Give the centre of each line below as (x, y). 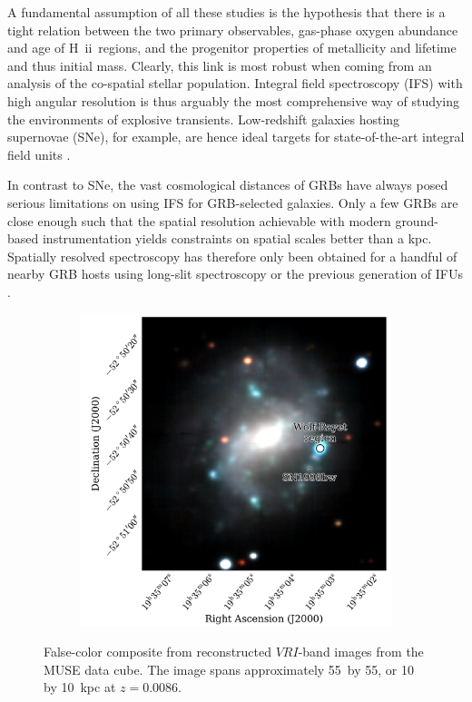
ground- (417, 220)
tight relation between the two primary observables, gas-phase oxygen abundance (233, 30)
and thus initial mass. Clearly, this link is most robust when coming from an (220, 65)
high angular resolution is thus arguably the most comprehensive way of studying (234, 100)
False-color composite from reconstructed (158, 652)
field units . (39, 154)
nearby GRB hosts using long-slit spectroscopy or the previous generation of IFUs (235, 274)
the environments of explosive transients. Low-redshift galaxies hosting (204, 119)
